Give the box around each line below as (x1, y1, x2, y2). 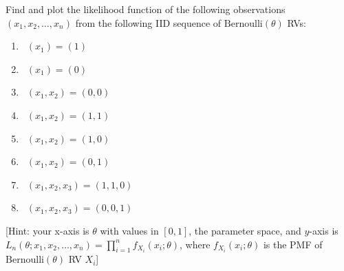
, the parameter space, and (189, 223, 301, 237)
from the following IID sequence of (75, 15, 222, 30)
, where (180, 237, 211, 251)
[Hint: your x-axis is (6, 223, 89, 237)
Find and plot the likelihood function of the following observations (6, 2, 286, 16)
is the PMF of (263, 237, 323, 251)
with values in (100, 223, 159, 237)
